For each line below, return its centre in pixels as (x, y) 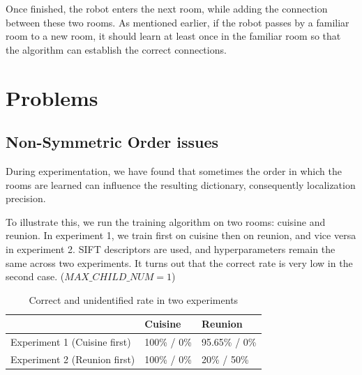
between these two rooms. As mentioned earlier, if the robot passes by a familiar (178, 22)
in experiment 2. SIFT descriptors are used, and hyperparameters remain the (171, 248)
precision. (26, 198)
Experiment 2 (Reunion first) (73, 359)
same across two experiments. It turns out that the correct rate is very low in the (179, 262)
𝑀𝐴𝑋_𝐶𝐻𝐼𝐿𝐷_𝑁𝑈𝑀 (109, 278)
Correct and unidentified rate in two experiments (134, 299)
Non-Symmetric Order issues (112, 142)
